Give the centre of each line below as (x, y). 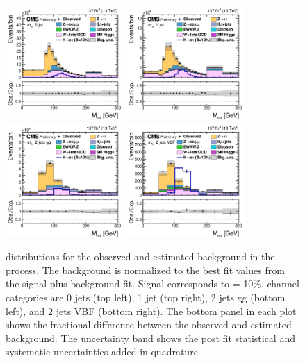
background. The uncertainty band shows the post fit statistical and (150, 338)
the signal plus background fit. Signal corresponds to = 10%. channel (152, 284)
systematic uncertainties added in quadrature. (103, 352)
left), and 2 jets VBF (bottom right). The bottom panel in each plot (151, 311)
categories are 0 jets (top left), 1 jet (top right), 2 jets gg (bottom (146, 297)
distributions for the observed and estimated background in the (140, 256)
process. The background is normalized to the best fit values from (145, 270)
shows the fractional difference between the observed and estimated (149, 324)
